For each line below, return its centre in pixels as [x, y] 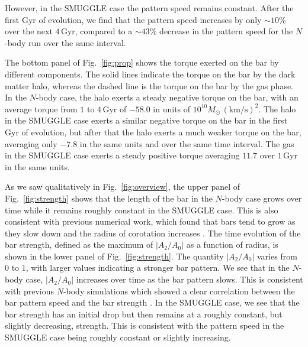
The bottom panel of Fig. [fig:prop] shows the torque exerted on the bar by [142, 62]
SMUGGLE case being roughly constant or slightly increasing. [118, 337]
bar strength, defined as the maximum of [79, 244]
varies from [277, 256]
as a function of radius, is [232, 244]
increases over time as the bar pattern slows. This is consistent [190, 279]
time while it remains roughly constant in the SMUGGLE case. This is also [142, 210]
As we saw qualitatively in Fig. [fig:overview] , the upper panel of [123, 187]
